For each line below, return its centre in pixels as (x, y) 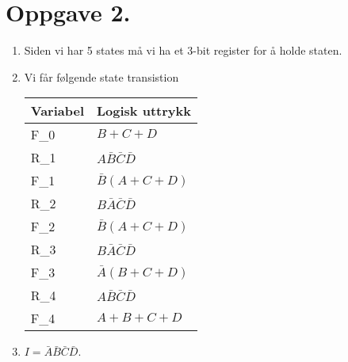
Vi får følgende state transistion (101, 76)
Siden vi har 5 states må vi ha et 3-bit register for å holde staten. (183, 50)
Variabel (57, 111)
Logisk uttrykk (144, 111)
